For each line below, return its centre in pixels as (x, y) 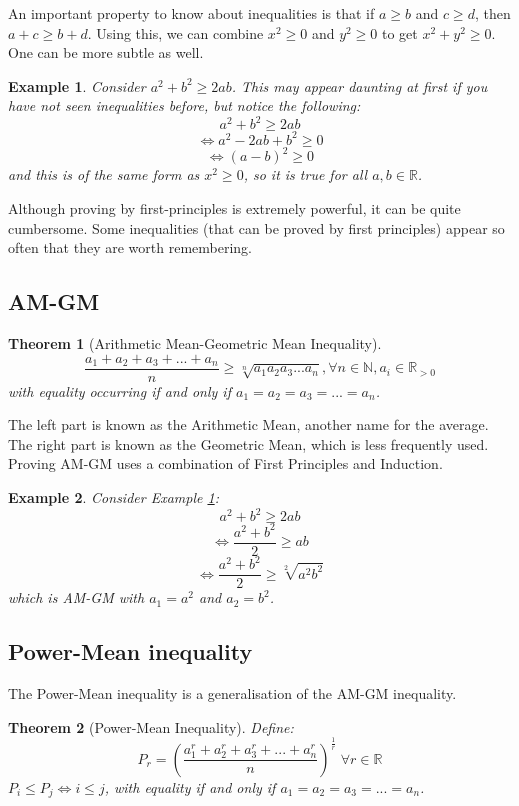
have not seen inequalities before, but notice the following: (184, 105)
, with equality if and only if (190, 786)
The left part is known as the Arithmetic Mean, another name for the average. (248, 424)
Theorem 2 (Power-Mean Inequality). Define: (151, 726)
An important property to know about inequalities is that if (191, 13)
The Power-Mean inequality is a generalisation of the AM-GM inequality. (232, 693)
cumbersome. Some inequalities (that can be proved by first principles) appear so (256, 227)
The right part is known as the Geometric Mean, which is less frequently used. (248, 443)
